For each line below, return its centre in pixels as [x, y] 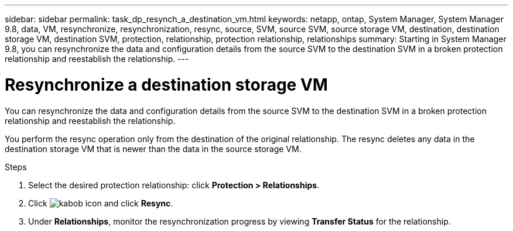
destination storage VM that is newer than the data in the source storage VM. [153, 149]
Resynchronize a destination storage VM [166, 85]
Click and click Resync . [101, 203]
